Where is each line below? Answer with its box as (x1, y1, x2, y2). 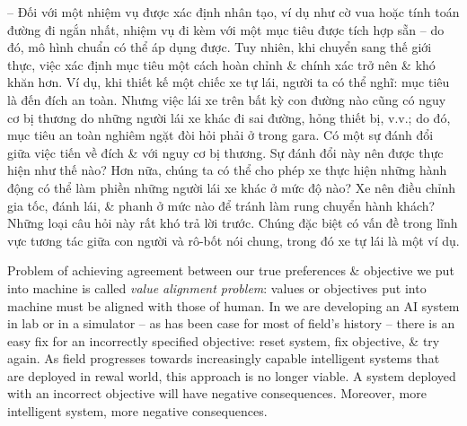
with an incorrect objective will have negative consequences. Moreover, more (7, 384, 427, 403)
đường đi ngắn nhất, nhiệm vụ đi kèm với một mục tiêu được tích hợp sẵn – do (7, 20, 445, 39)
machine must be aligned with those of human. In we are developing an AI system (7, 296, 460, 315)
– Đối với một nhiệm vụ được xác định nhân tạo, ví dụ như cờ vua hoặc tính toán (7, 3, 460, 21)
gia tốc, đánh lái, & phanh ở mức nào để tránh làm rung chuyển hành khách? (7, 196, 436, 214)
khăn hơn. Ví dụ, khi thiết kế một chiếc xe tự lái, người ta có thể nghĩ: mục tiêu (7, 73, 450, 91)
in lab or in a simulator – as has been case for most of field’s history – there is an (7, 314, 455, 333)
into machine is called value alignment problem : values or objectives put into (7, 278, 427, 297)
